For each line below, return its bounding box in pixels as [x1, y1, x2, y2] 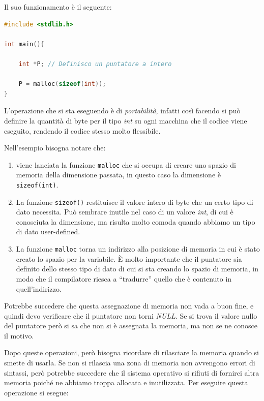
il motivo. [4, 330, 34, 341]
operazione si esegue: [4, 387, 69, 397]
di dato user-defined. [16, 226, 80, 237]
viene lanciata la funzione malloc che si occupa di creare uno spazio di [16, 159, 236, 170]
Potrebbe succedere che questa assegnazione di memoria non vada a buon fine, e [4, 300, 254, 311]
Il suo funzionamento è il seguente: [4, 2, 112, 12]
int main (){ [4, 40, 44, 48]
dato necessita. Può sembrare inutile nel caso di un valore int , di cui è [16, 206, 233, 217]
